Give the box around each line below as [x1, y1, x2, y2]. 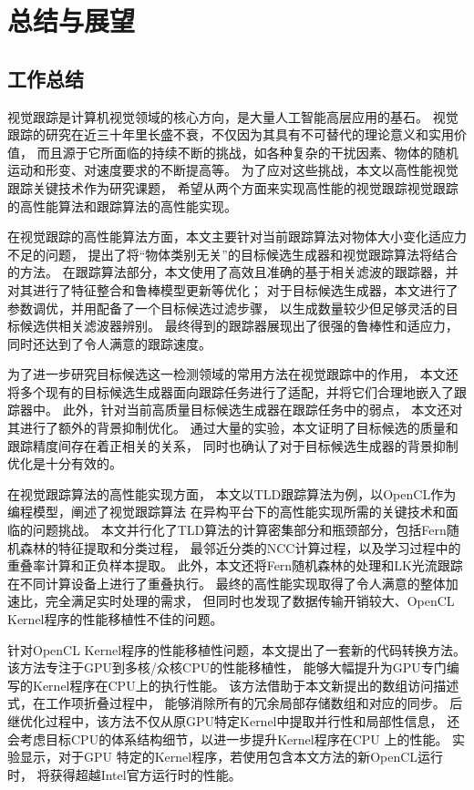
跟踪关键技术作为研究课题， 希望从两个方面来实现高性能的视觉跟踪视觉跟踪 [7, 178, 459, 197]
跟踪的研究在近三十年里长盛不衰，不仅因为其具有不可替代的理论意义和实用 [7, 125, 454, 144]
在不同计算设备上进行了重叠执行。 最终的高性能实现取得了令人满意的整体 [7, 573, 446, 592]
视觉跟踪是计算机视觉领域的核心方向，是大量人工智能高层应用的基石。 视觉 [7, 107, 459, 126]
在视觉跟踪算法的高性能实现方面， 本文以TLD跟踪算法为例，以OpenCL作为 [7, 484, 457, 503]
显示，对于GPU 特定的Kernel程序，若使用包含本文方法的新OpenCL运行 [19, 747, 444, 766]
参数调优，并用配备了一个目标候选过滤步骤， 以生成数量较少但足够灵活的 [7, 298, 446, 317]
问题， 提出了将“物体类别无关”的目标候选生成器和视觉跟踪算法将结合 [45, 244, 458, 263]
